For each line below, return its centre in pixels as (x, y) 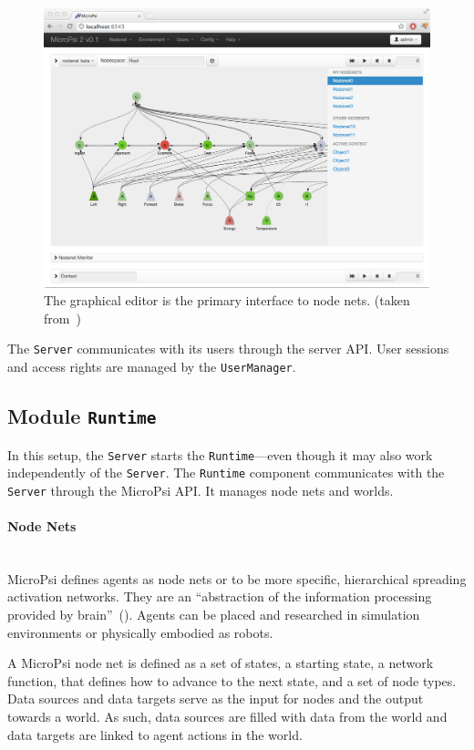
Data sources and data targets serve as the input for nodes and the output (216, 699)
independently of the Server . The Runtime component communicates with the (226, 473)
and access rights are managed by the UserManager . (152, 367)
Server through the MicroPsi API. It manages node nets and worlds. (201, 490)
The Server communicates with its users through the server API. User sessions (228, 349)
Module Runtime (82, 416)
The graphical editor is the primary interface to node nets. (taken (227, 300)
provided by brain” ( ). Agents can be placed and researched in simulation (214, 615)
